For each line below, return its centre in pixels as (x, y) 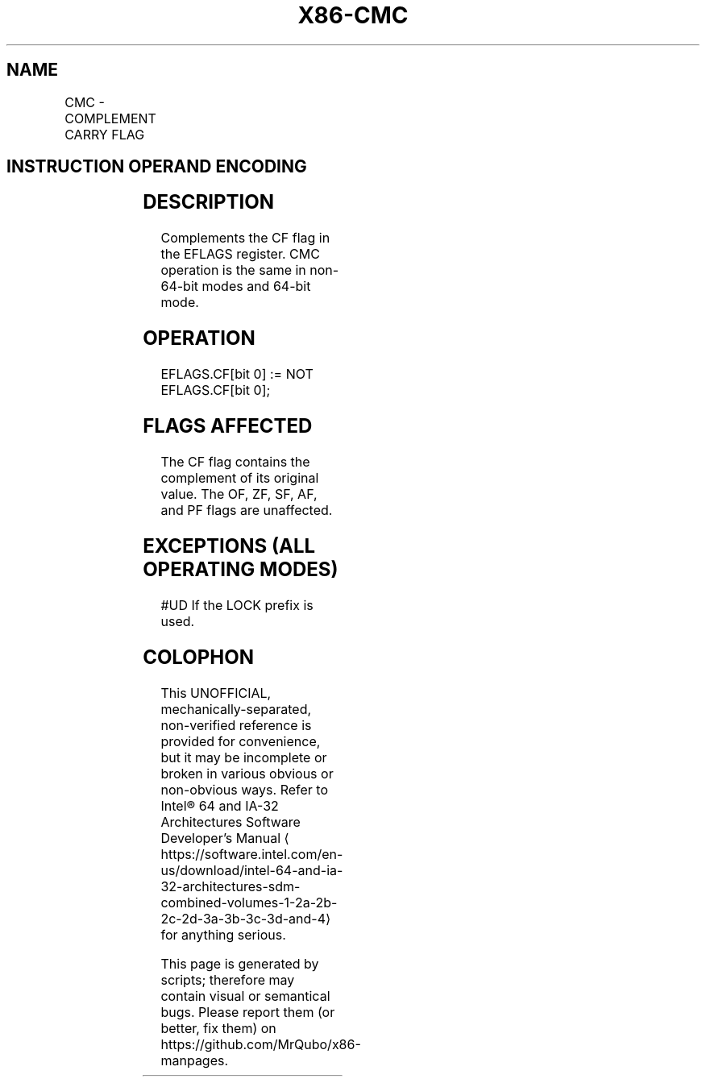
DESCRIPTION (209, 202)
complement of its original (240, 477)
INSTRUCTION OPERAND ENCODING (157, 167)
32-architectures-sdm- (230, 886)
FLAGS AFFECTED (228, 426)
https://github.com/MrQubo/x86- (261, 1044)
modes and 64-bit (256, 286)
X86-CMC (353, 15)
